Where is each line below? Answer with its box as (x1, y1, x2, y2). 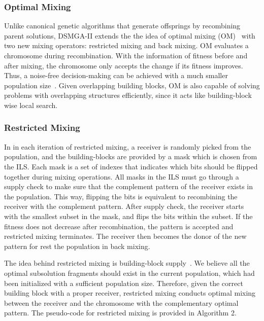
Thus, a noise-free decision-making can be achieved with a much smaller (4, 70, 228, 81)
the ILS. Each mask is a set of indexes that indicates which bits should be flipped (4, 161, 258, 171)
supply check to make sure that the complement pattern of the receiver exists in (4, 181, 253, 192)
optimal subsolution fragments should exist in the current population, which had (4, 267, 255, 278)
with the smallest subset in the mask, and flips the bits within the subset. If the (4, 210, 253, 221)
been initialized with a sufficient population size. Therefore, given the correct (4, 277, 243, 288)
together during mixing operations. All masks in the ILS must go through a (4, 171, 239, 182)
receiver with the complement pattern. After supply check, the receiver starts (4, 201, 244, 211)
